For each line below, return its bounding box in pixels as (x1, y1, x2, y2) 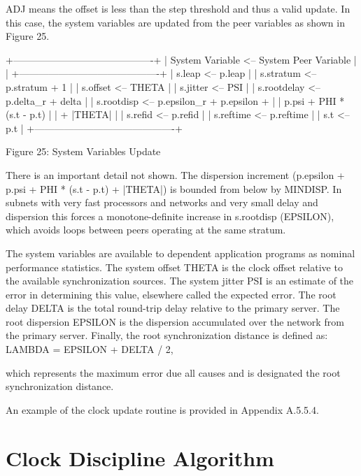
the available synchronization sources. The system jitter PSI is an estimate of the (6, 273, 354, 288)
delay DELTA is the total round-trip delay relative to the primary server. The (6, 301, 340, 315)
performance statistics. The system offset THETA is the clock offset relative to (6, 259, 343, 274)
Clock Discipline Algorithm (6, 443, 274, 472)
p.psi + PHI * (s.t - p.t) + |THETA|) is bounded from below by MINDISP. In (6, 181, 342, 196)
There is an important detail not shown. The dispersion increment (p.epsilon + (6, 167, 345, 182)
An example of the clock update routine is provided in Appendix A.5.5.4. (6, 402, 319, 417)
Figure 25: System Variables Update (6, 144, 161, 159)
